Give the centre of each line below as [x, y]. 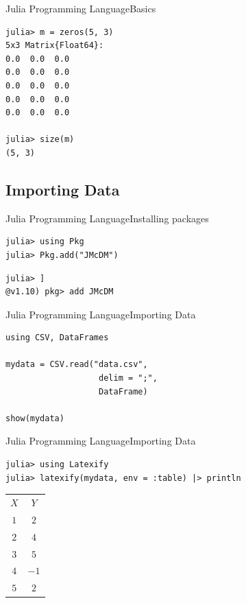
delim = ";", [128, 378]
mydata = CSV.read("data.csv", [77, 365]
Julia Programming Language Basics [81, 8]
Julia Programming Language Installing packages [107, 218]
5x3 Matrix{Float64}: [55, 46]
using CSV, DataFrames [57, 338]
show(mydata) [35, 418]
